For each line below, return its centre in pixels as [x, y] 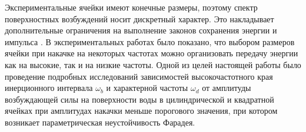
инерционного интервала [49, 88]
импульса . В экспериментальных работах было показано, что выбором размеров [150, 41]
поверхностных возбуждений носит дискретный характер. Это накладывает [139, 18]
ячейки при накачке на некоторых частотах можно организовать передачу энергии [152, 53]
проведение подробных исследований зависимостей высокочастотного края [139, 76]
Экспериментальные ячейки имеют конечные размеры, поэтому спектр [131, 7]
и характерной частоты [147, 88]
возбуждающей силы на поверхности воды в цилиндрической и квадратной [139, 99]
